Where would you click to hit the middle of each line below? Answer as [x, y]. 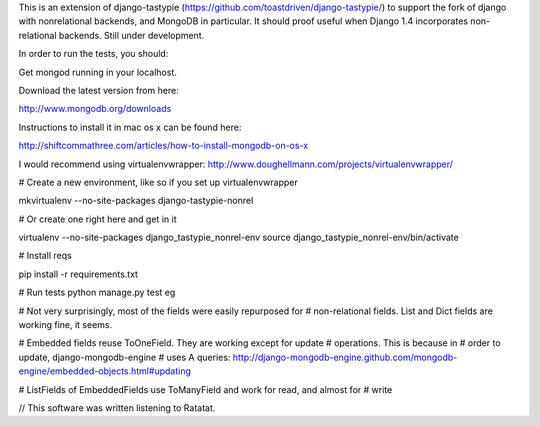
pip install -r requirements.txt [78, 274]
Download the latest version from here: [98, 90]
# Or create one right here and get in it [97, 219]
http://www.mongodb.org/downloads [95, 109]
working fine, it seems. [65, 325]
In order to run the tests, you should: [93, 54]
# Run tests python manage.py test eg [97, 292]
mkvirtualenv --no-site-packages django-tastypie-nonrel [136, 201]
